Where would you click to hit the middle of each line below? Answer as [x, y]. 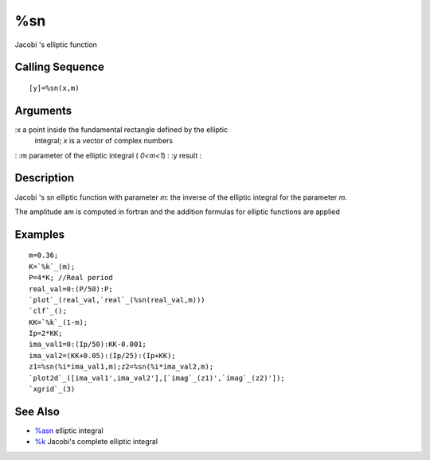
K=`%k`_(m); [52, 266]
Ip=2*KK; [46, 333]
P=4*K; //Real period [71, 278]
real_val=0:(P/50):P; [71, 289]
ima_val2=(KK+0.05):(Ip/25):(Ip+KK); [103, 355]
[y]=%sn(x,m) [54, 88]
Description [45, 178]
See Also [37, 411]
